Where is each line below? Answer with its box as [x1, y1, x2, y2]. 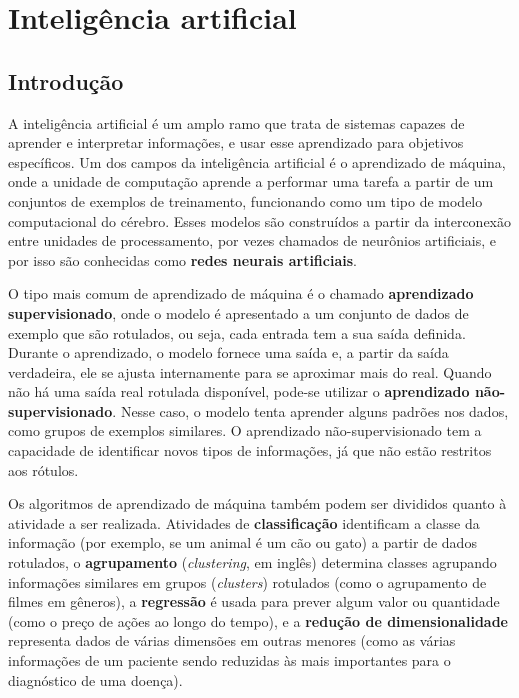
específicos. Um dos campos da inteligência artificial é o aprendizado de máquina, [8, 151, 506, 172]
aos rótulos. [8, 459, 79, 480]
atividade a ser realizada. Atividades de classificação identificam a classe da [8, 512, 480, 533]
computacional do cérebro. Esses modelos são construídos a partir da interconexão [8, 210, 512, 231]
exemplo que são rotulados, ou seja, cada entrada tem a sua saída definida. [8, 322, 466, 343]
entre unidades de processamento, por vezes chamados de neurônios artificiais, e [8, 230, 496, 251]
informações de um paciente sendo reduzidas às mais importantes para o [8, 650, 451, 671]
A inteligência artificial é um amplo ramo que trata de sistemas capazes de [8, 112, 465, 133]
